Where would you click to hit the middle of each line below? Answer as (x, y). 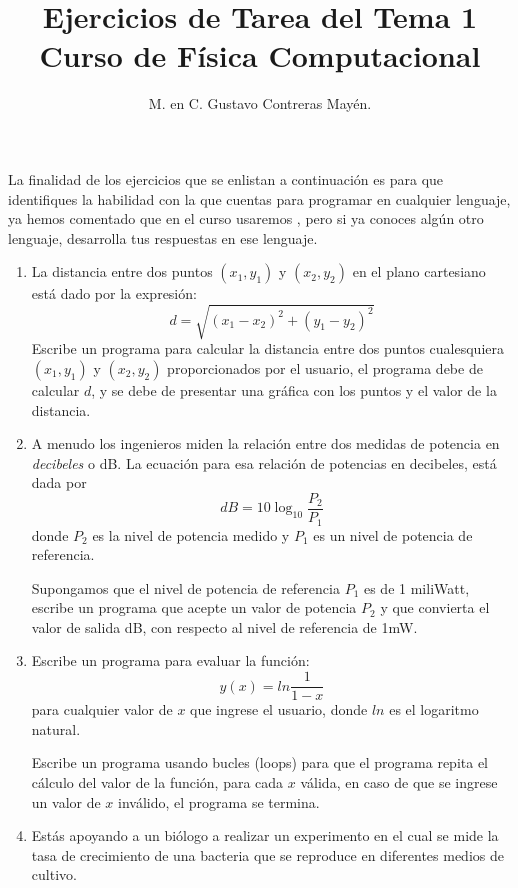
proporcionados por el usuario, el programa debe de (325, 368)
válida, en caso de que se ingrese (399, 781)
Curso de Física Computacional (260, 55)
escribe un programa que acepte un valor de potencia (194, 607)
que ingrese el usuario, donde (279, 709)
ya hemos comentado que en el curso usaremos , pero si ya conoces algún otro (246, 218)
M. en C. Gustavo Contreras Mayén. (260, 103)
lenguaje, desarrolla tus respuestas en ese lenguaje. (163, 237)
